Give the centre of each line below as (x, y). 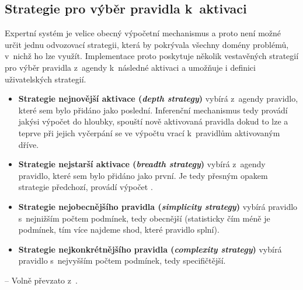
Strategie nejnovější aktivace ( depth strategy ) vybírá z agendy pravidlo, (158, 99)
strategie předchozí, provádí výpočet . (86, 187)
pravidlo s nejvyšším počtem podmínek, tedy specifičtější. (122, 260)
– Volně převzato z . (41, 280)
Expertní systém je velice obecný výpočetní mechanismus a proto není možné (143, 33)
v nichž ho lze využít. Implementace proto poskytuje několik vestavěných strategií (152, 56)
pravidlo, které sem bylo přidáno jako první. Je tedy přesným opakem (143, 175)
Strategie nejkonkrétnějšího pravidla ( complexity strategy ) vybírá (150, 249)
